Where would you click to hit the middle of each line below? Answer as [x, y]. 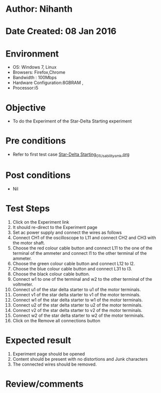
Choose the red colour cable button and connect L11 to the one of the [82, 248]
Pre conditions [36, 141]
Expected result [38, 341]
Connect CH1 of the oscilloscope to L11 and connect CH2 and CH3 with [84, 237]
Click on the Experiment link [41, 222]
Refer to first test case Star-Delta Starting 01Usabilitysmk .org [71, 155]
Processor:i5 [25, 88]
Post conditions [38, 176]
